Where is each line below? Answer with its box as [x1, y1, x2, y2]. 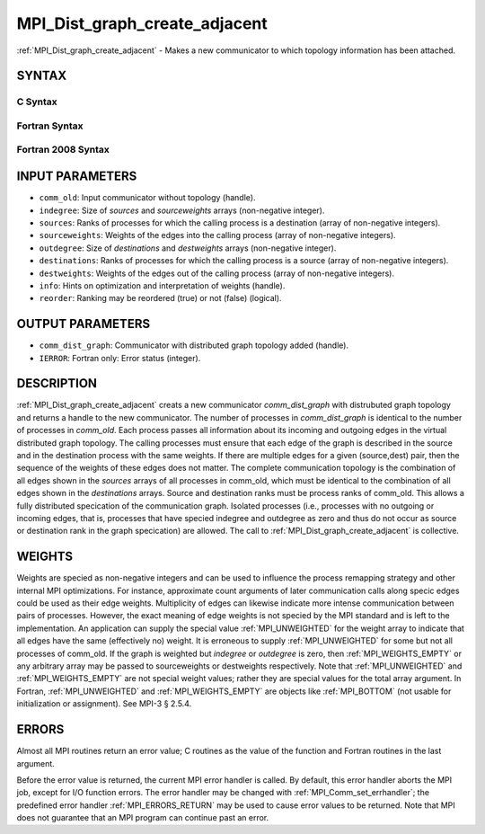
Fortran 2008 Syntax [16, 144, 110, 156]
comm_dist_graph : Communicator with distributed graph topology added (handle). [39, 340, 349, 350]
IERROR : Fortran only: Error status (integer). [39, 352, 201, 363]
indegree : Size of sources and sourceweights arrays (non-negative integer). [39, 205, 325, 216]
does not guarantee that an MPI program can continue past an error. [16, 812, 269, 823]
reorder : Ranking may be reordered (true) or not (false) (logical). [39, 293, 282, 304]
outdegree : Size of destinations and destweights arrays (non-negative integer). [39, 243, 337, 253]
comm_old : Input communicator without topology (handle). [39, 192, 256, 203]
